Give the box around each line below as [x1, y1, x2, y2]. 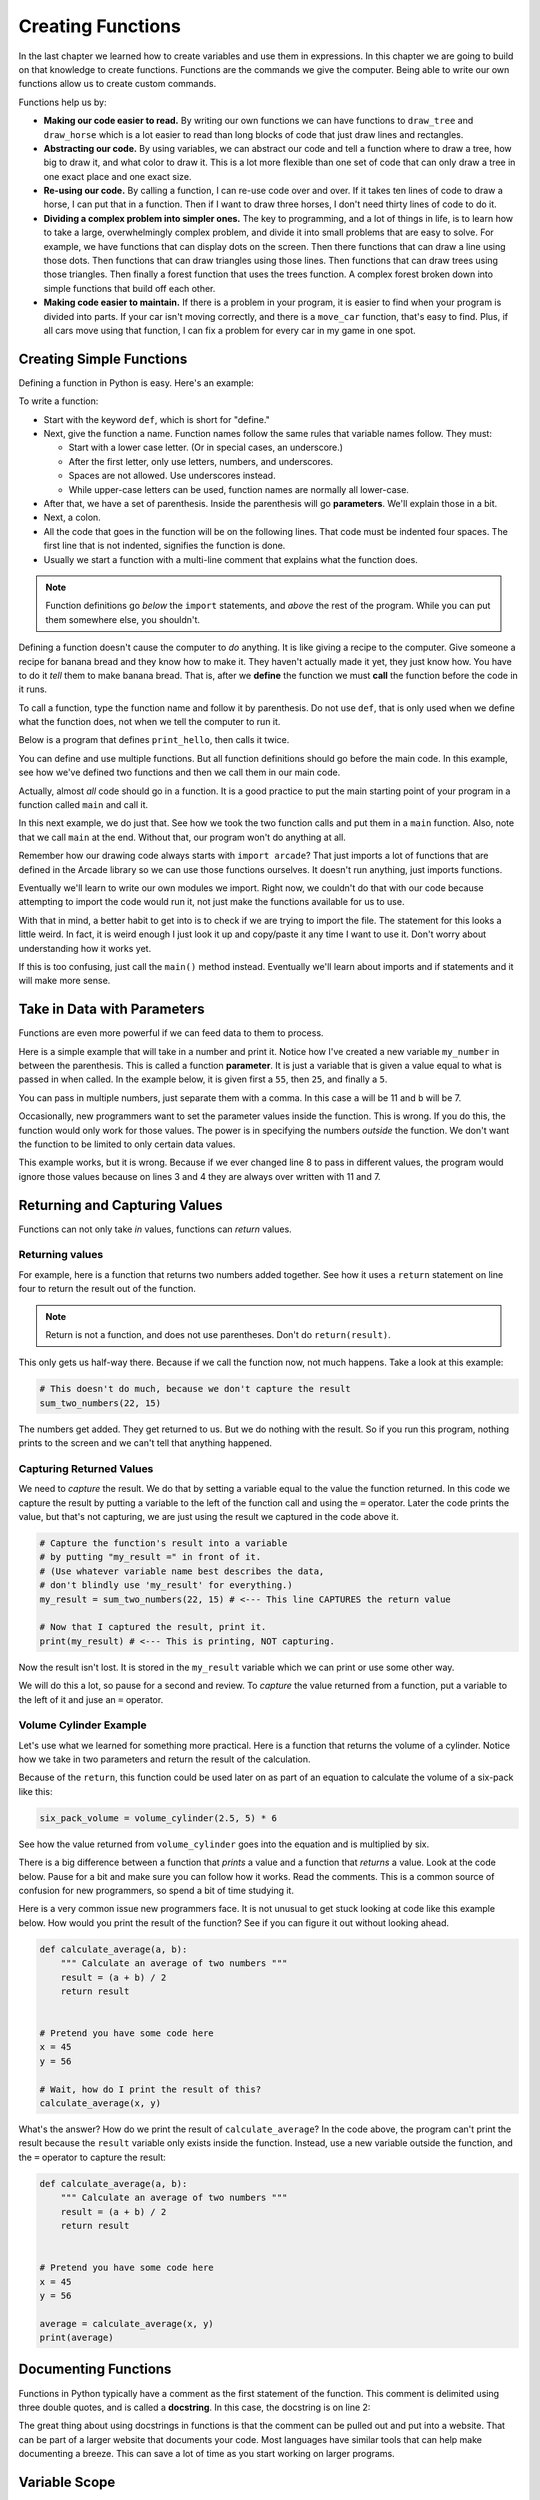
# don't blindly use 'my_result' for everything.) [39, 1580, 294, 1591]
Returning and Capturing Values [18, 1196, 224, 1214]
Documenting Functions [18, 2361, 172, 2378]
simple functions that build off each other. [43, 282, 216, 294]
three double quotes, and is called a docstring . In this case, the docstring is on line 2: [18, 2401, 371, 2413]
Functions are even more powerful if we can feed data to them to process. [18, 1027, 324, 1039]
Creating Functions [18, 15, 182, 37]
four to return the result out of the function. [18, 1283, 197, 1295]
